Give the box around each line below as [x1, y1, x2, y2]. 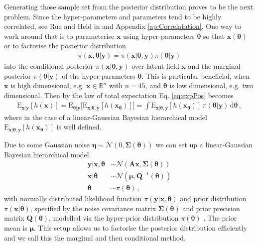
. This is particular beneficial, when [141, 70, 250, 81]
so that [203, 30, 225, 41]
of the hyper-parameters [62, 70, 135, 81]
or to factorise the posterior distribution [4, 40, 126, 51]
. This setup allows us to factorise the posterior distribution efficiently [34, 222, 248, 233]
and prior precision [182, 203, 240, 213]
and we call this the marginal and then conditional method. [4, 232, 186, 243]
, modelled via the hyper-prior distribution [49, 213, 179, 223]
